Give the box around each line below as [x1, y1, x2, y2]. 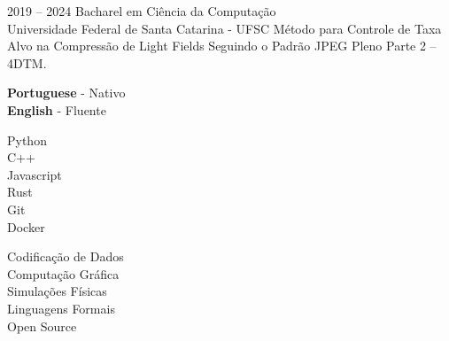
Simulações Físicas [7, 282, 107, 300]
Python [7, 130, 47, 149]
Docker [7, 217, 45, 236]
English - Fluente [7, 100, 106, 119]
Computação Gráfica [7, 264, 120, 283]
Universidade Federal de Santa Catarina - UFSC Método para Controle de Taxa [7, 19, 442, 37]
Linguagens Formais [7, 298, 115, 317]
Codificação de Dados [7, 247, 124, 266]
